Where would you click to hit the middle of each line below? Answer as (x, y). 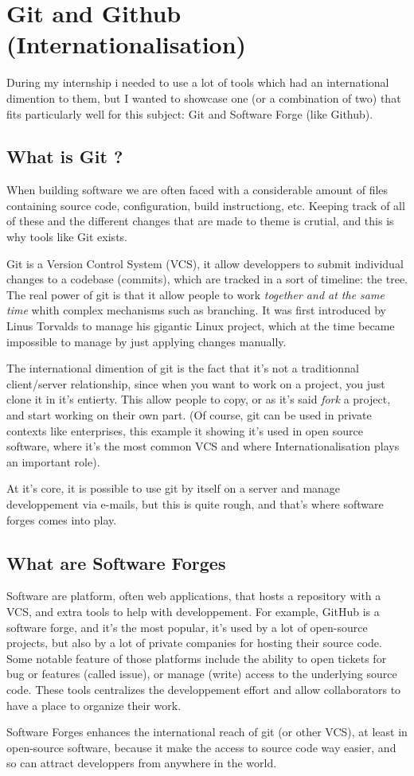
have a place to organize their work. (94, 705)
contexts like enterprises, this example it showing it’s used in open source (185, 430)
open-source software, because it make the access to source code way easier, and (201, 747)
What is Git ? (65, 156)
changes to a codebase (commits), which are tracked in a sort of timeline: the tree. (207, 279)
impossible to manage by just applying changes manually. (146, 341)
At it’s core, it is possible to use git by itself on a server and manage (174, 488)
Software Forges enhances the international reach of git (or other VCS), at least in (207, 732)
